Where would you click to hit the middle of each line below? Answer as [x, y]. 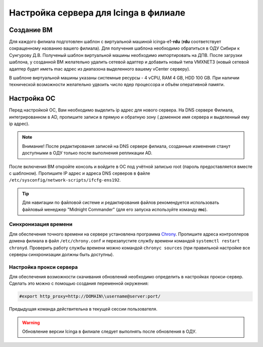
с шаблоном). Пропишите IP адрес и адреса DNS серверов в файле [80, 173]
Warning [31, 322]
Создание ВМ [31, 30]
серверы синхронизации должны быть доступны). [61, 254]
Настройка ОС [32, 99]
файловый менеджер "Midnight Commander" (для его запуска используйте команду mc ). [115, 209]
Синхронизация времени [41, 224]
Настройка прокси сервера [43, 267]
